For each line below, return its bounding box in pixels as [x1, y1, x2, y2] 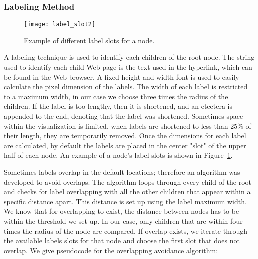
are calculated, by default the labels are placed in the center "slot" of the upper [4, 140, 246, 150]
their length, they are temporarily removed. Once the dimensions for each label [4, 130, 246, 141]
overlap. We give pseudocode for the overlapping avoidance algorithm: [4, 245, 218, 255]
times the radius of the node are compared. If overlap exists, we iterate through [4, 225, 248, 236]
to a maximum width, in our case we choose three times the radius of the [4, 91, 228, 101]
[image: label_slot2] [24, 21, 96, 28]
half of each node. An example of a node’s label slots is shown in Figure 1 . [4, 150, 233, 160]
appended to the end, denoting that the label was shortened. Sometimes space [4, 111, 243, 121]
